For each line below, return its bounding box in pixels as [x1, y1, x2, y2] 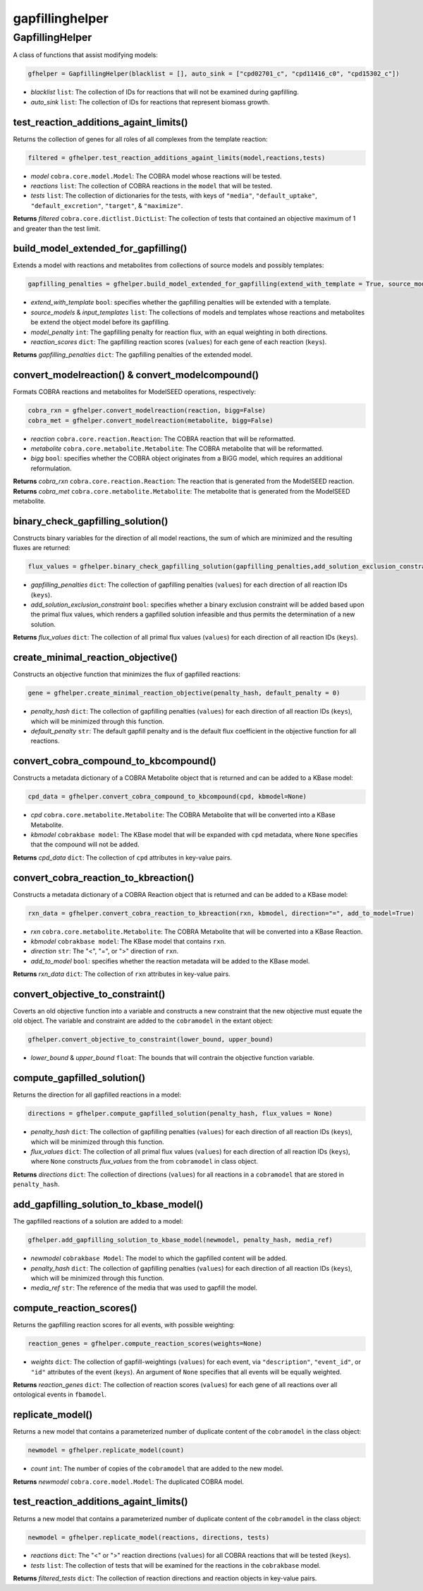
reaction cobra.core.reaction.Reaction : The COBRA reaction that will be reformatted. [30, 434, 295, 443]
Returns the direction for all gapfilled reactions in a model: [13, 1090, 181, 1099]
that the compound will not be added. [30, 840, 140, 849]
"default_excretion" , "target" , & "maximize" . [30, 201, 183, 209]
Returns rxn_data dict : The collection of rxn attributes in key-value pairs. [13, 970, 231, 978]
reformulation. [30, 464, 72, 473]
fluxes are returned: [13, 544, 70, 552]
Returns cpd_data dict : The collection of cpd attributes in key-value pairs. [13, 853, 233, 862]
